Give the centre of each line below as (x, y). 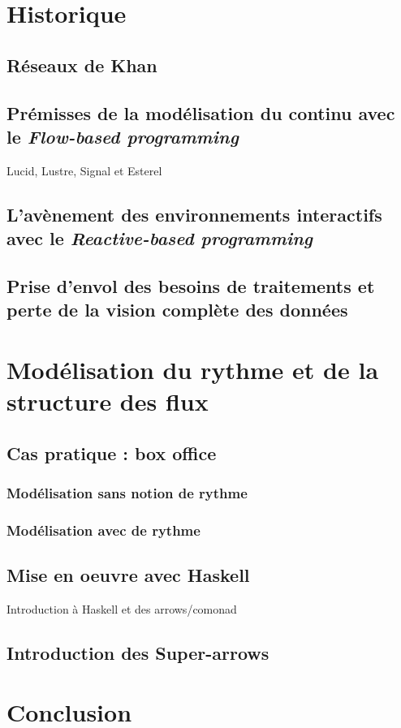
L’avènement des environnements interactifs (194, 214)
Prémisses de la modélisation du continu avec (201, 112)
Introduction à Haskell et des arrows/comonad (122, 608)
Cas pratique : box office (112, 452)
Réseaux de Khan (82, 65)
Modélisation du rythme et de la (193, 369)
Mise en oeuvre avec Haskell (128, 575)
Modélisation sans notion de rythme (127, 492)
